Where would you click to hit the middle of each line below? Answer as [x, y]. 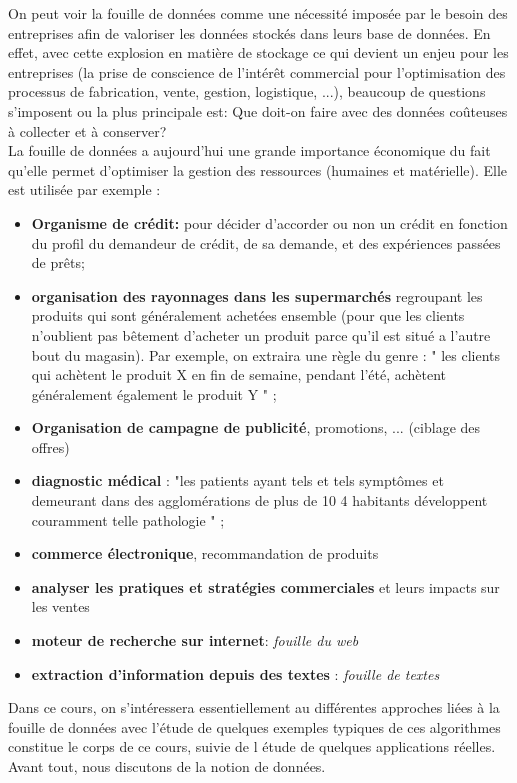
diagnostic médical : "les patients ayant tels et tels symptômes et [237, 480]
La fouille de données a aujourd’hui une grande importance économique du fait [249, 150]
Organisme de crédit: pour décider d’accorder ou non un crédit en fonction [269, 222]
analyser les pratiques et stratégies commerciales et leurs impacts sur [265, 586]
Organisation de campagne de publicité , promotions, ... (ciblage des [256, 427]
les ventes [60, 606]
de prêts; [58, 262]
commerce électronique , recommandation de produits [205, 553]
